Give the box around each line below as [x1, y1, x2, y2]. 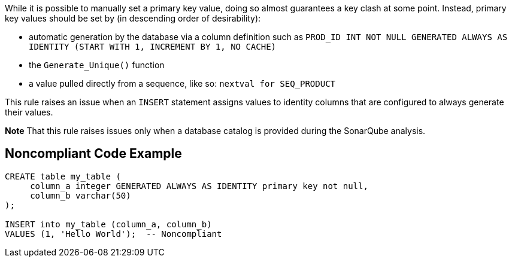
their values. [5, 107, 53, 117]
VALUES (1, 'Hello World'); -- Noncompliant [5, 229, 222, 239]
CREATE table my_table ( [5, 171, 121, 181]
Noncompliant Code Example [5, 146, 182, 162]
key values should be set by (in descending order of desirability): [5, 13, 261, 23]
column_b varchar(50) [30, 190, 131, 200]
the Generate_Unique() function [29, 60, 165, 70]
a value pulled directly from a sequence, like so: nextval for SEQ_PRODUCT [29, 78, 335, 89]
